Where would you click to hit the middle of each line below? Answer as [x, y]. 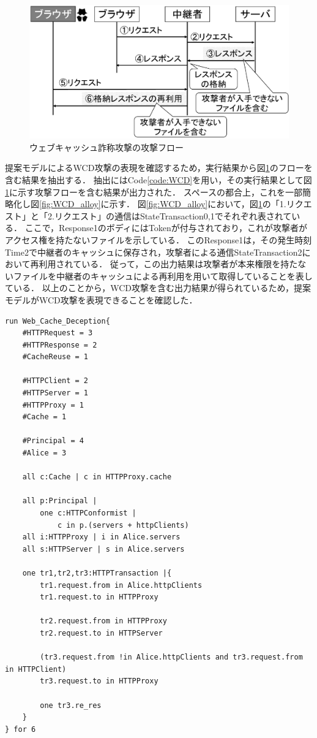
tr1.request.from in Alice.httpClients [121, 585]
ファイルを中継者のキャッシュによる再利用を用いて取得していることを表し [163, 276]
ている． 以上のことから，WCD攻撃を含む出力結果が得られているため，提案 [158, 288]
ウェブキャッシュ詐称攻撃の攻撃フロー [106, 147]
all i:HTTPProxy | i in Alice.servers [101, 537]
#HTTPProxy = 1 [53, 405]
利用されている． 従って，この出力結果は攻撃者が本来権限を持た [168, 264]
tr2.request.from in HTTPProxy [103, 621]
